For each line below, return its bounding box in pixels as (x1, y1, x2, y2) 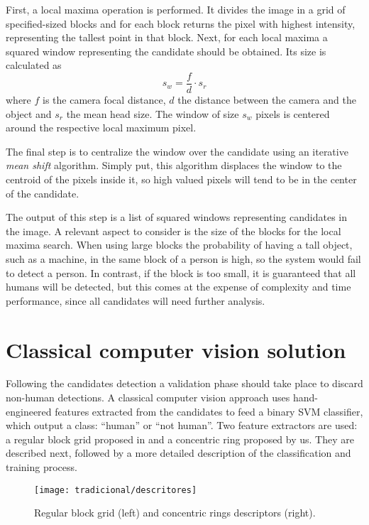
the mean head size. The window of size (66, 106, 239, 121)
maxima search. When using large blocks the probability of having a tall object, (6, 237, 353, 252)
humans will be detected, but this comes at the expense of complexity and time (6, 279, 351, 294)
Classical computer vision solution (6, 335, 346, 364)
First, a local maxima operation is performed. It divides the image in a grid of (6, 2, 346, 16)
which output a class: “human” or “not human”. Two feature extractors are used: (6, 418, 358, 433)
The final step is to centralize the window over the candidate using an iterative (6, 144, 348, 158)
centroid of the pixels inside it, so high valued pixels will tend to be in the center (6, 172, 357, 186)
